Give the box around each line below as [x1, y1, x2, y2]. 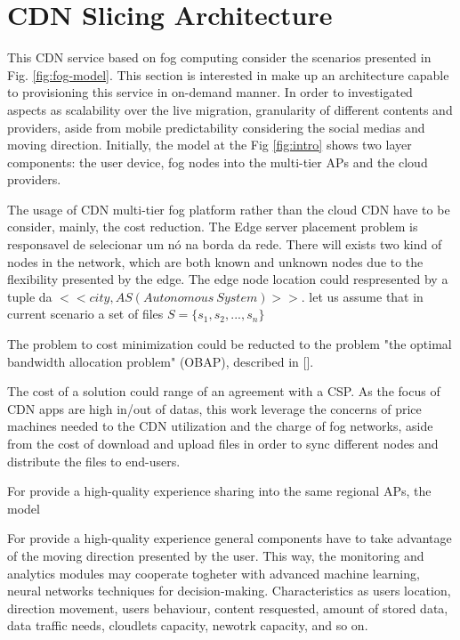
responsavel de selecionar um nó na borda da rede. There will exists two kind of [7, 235, 442, 254]
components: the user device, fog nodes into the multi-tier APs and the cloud [7, 152, 428, 171]
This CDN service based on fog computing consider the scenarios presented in [7, 48, 432, 67]
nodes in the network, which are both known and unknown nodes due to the [7, 252, 424, 271]
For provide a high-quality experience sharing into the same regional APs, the [7, 482, 432, 500]
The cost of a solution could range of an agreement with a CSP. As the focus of [7, 382, 440, 401]
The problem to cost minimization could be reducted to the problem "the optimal [7, 335, 452, 353]
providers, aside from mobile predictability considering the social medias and [7, 117, 425, 136]
